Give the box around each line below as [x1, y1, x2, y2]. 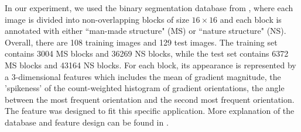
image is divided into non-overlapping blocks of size [5, 13, 189, 25]
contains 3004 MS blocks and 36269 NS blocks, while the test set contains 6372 [5, 47, 289, 60]
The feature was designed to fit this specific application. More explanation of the [5, 105, 295, 117]
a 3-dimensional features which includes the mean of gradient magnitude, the [5, 70, 281, 82]
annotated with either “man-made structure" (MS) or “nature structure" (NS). [5, 25, 286, 37]
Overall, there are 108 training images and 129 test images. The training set [5, 36, 278, 48]
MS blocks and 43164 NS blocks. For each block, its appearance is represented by [5, 58, 296, 71]
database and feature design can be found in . [5, 116, 169, 128]
